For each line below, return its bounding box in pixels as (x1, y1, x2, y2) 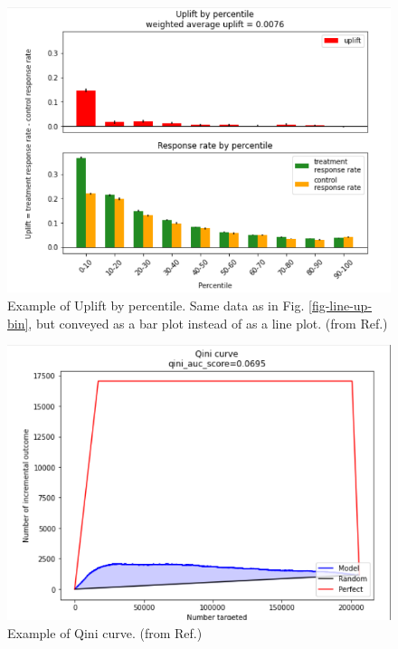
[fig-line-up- (308, 296, 373, 315)
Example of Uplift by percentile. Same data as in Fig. (7, 296, 305, 315)
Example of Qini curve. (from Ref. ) (7, 623, 203, 642)
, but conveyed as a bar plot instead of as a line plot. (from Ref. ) (28, 313, 388, 332)
